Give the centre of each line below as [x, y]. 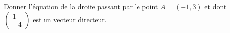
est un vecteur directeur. [70, 19]
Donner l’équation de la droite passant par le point [81, 6]
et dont [215, 6]
